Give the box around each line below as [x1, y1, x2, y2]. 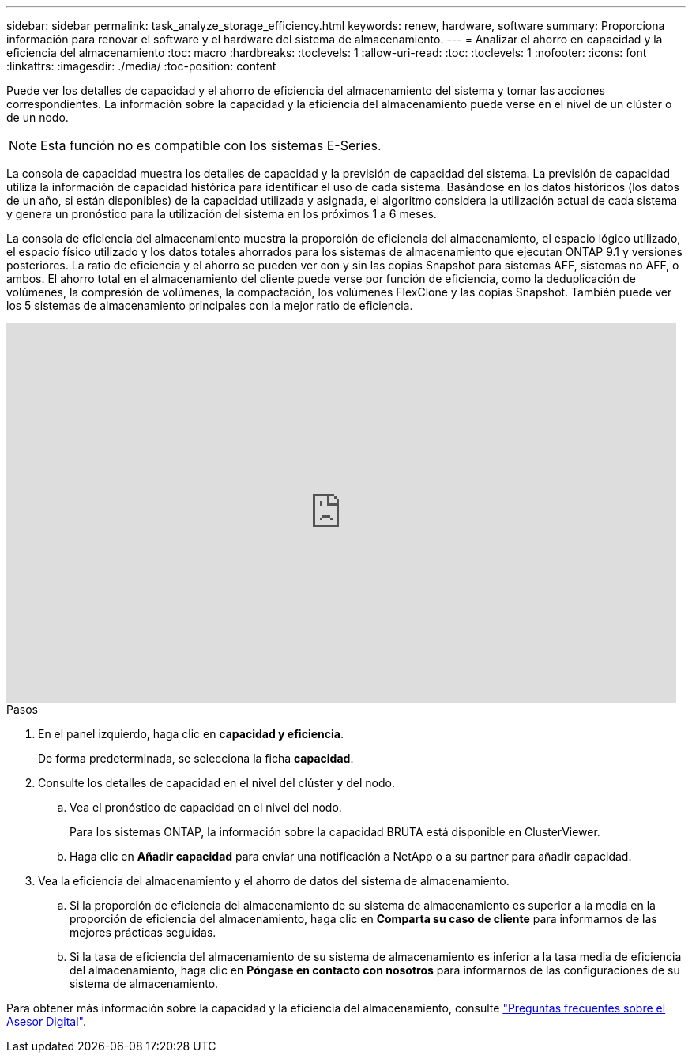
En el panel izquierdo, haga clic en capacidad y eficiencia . [38, 727, 344, 741]
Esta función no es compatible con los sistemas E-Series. [40, 138, 382, 153]
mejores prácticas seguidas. [70, 925, 216, 939]
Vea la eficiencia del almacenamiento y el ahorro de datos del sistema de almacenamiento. [38, 874, 510, 888]
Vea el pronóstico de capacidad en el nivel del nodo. [70, 801, 342, 814]
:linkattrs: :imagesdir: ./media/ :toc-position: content [6, 59, 276, 73]
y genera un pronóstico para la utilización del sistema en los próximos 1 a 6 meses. [6, 207, 437, 220]
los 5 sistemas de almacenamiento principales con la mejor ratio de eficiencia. [6, 299, 413, 312]
